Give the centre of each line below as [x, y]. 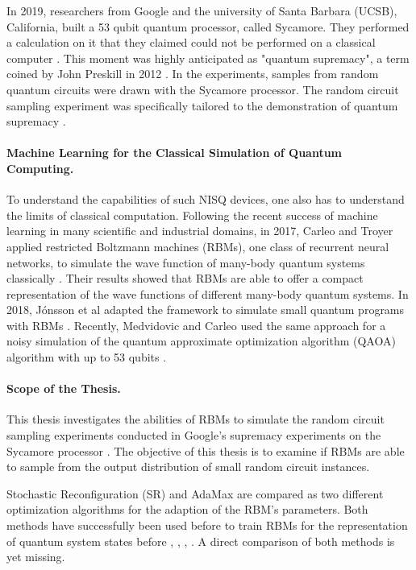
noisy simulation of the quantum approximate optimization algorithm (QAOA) [201, 341]
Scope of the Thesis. [64, 388]
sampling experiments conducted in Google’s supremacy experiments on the [194, 435]
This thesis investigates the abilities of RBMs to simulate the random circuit [196, 419]
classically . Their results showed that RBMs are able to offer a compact [185, 278]
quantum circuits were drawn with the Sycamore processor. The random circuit [203, 89]
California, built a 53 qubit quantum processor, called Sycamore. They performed [208, 26]
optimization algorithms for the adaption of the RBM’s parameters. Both [187, 509]
